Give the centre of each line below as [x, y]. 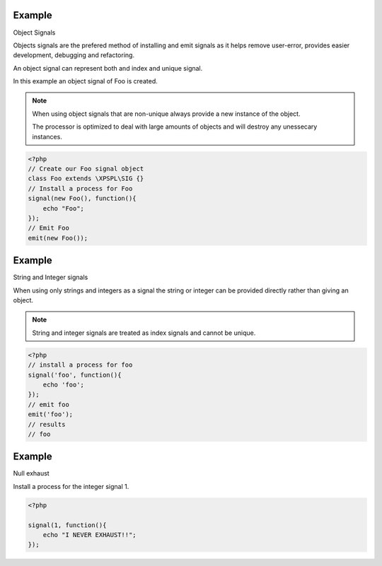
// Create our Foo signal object [86, 169]
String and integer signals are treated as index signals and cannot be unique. [144, 333]
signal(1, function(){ [67, 525]
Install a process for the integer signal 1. [71, 486]
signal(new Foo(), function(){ [82, 199]
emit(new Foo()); [58, 238]
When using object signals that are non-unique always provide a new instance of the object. [166, 114]
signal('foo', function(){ [75, 375]
